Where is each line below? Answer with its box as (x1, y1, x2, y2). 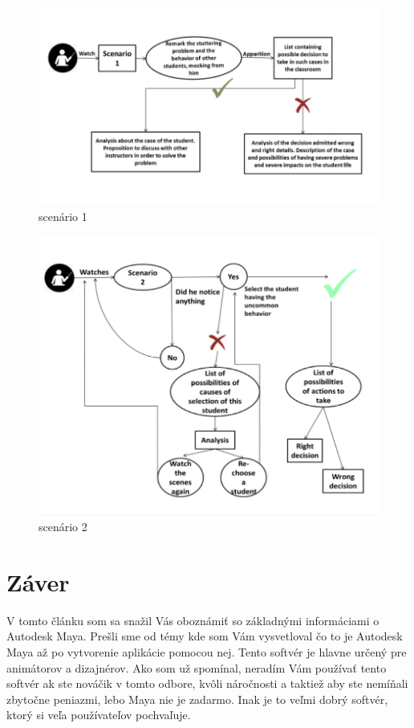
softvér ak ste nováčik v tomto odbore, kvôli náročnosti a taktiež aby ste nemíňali (6, 675, 408, 692)
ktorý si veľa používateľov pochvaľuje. (6, 706, 191, 723)
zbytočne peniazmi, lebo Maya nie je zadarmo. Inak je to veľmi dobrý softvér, (6, 690, 388, 707)
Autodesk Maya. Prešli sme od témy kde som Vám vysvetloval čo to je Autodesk (6, 628, 403, 644)
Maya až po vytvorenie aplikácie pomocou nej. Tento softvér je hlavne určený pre (6, 643, 407, 660)
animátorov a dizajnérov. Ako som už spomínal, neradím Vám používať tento (6, 659, 387, 676)
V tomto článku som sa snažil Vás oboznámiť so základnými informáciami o (6, 611, 379, 628)
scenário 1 (39, 208, 87, 225)
